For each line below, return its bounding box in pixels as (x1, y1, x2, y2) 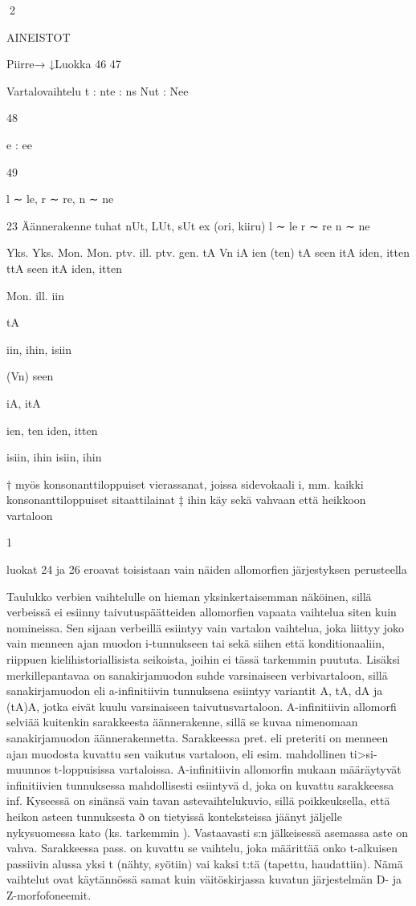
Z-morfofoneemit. (6, 886, 92, 903)
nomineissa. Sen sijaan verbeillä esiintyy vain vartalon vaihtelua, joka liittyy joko (6, 619, 405, 636)
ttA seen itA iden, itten (6, 259, 122, 276)
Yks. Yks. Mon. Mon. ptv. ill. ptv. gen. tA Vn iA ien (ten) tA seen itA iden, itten (6, 244, 410, 261)
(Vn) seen (6, 368, 54, 384)
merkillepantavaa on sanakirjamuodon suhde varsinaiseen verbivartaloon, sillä (6, 666, 388, 683)
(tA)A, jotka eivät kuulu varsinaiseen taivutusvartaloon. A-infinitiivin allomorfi (6, 697, 397, 714)
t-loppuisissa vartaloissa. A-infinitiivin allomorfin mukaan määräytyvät (54, 761, 402, 778)
